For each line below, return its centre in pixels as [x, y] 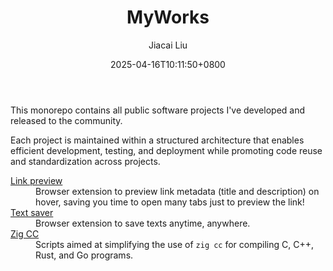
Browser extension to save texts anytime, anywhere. [143, 223]
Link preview [36, 180]
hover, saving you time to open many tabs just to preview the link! [170, 202]
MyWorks [168, 17]
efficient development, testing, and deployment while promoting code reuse [166, 150]
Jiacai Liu [168, 45]
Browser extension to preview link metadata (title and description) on [177, 191]
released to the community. [66, 120]
